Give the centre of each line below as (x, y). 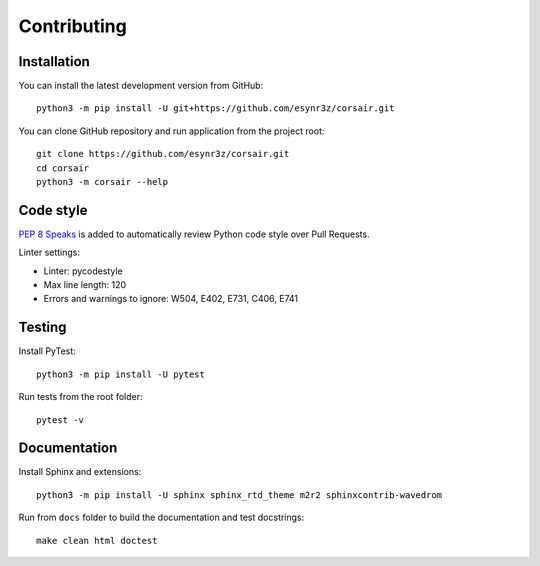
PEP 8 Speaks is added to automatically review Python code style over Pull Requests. (194, 234)
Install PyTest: (47, 351)
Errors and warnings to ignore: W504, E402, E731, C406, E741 (171, 299)
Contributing (72, 26)
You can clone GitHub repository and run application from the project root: (171, 131)
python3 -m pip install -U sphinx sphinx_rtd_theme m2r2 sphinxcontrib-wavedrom (239, 494)
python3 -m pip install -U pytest (120, 374)
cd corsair (63, 168)
